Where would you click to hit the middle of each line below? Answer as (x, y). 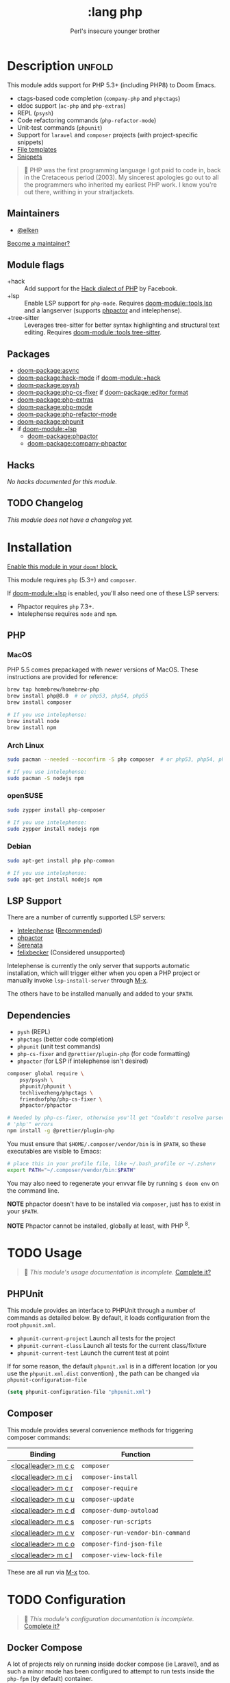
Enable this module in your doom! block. (63, 566)
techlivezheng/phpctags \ (56, 1092)
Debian (19, 847)
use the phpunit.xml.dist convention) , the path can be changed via (103, 1373)
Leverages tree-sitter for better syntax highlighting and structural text (122, 325)
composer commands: (39, 1437)
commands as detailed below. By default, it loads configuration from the (108, 1318)
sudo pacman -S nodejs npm (46, 778)
